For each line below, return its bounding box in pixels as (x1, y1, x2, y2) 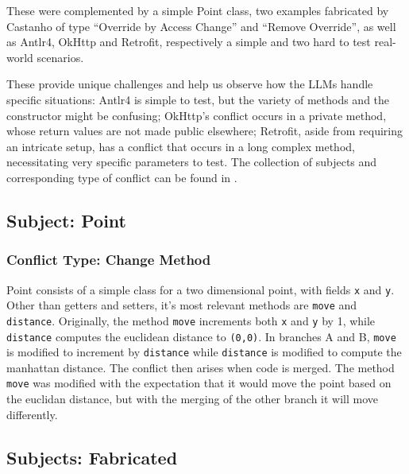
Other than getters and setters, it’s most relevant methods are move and (6, 297, 357, 313)
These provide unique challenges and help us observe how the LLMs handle (6, 76, 373, 92)
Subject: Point (6, 208, 126, 232)
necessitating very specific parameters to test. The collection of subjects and (6, 153, 377, 170)
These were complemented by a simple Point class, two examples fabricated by (6, 2, 389, 18)
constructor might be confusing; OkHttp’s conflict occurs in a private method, (6, 107, 387, 123)
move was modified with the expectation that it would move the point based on (6, 375, 392, 391)
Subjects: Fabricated (6, 445, 178, 469)
